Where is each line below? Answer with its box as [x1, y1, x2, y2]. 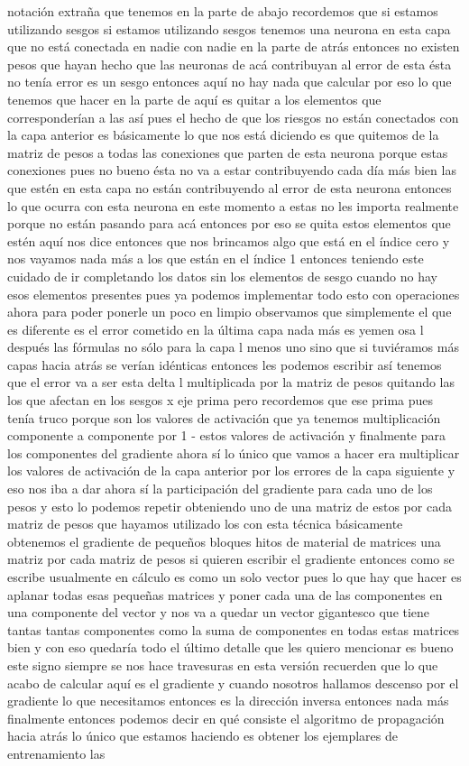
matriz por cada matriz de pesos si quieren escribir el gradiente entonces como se [7, 549, 455, 568]
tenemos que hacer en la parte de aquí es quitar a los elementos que [7, 89, 382, 108]
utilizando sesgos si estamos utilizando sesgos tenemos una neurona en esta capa [7, 19, 451, 38]
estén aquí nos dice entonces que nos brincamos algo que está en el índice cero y [7, 231, 450, 250]
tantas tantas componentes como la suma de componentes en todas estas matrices [7, 620, 460, 639]
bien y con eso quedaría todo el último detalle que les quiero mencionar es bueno [7, 638, 454, 657]
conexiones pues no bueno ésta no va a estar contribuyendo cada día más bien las [7, 161, 456, 180]
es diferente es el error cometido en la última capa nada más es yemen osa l [7, 319, 424, 338]
